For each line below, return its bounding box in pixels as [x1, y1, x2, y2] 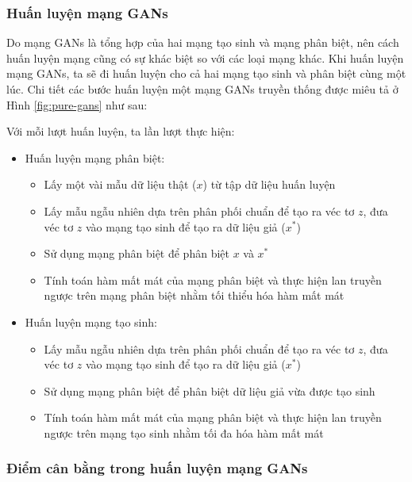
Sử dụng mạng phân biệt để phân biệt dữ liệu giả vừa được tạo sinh [44, 382, 375, 399]
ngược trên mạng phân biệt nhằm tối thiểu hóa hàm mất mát [44, 287, 345, 304]
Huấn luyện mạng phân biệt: [25, 149, 165, 166]
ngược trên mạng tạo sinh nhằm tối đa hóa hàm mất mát [44, 424, 324, 441]
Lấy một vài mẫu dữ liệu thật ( [44, 176, 197, 193]
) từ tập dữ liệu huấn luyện [202, 176, 336, 193]
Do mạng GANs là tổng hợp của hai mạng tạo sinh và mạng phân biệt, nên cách [6, 34, 399, 51]
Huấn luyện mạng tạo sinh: [25, 313, 157, 330]
